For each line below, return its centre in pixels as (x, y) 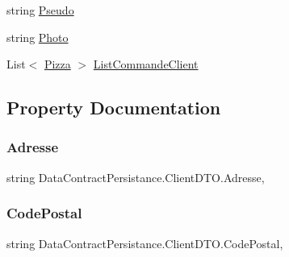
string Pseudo (40, 10)
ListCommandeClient (146, 64)
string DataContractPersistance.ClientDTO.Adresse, (136, 177)
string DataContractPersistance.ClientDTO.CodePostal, (145, 243)
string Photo (38, 37)
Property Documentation (114, 108)
